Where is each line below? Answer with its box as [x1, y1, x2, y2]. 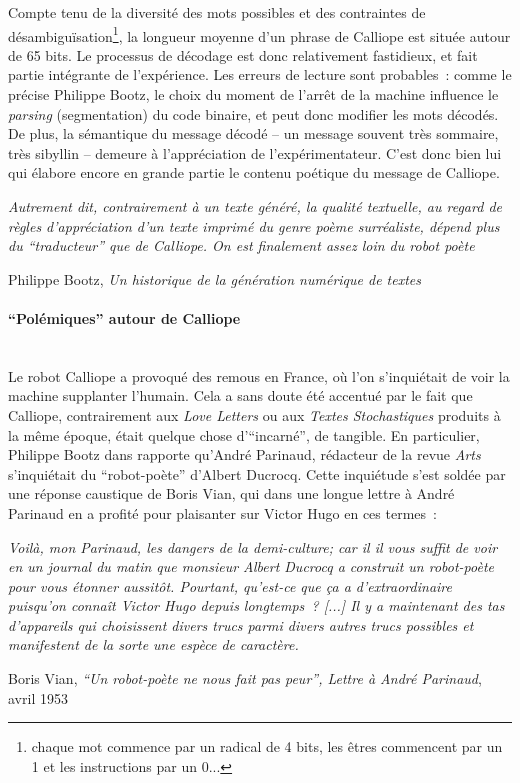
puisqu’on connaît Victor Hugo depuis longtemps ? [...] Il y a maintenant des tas [8, 595, 505, 616]
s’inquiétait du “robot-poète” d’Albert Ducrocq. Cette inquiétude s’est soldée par [8, 463, 506, 484]
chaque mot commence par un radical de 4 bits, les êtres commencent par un [31, 736, 503, 757]
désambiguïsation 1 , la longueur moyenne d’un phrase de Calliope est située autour [8, 22, 511, 46]
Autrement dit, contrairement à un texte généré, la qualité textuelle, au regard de [8, 196, 502, 216]
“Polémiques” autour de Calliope [8, 307, 241, 328]
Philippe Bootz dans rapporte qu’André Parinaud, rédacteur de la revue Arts [8, 444, 481, 465]
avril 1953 [8, 687, 68, 708]
